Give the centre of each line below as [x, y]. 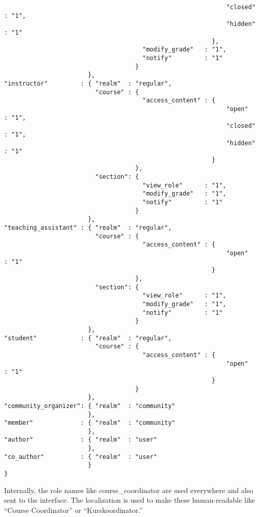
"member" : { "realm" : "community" [90, 423]
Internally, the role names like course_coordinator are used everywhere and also [129, 490]
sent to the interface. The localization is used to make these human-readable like [130, 500]
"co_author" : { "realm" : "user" [81, 457]
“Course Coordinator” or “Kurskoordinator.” [74, 510]
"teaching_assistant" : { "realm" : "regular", [88, 228]
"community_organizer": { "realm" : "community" [90, 406]
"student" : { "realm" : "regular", [88, 338]
